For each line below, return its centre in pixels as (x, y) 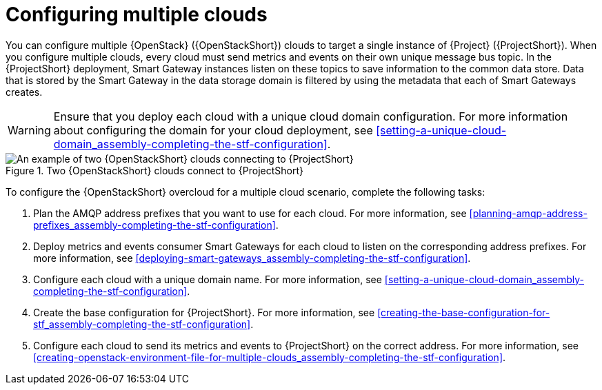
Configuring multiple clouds (137, 14)
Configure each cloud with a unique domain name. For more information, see (208, 279)
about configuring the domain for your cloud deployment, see (213, 130)
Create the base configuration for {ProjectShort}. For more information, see (204, 312)
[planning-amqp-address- (528, 213)
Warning (29, 130)
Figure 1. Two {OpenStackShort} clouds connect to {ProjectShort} (155, 170)
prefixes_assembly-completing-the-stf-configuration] (154, 225)
